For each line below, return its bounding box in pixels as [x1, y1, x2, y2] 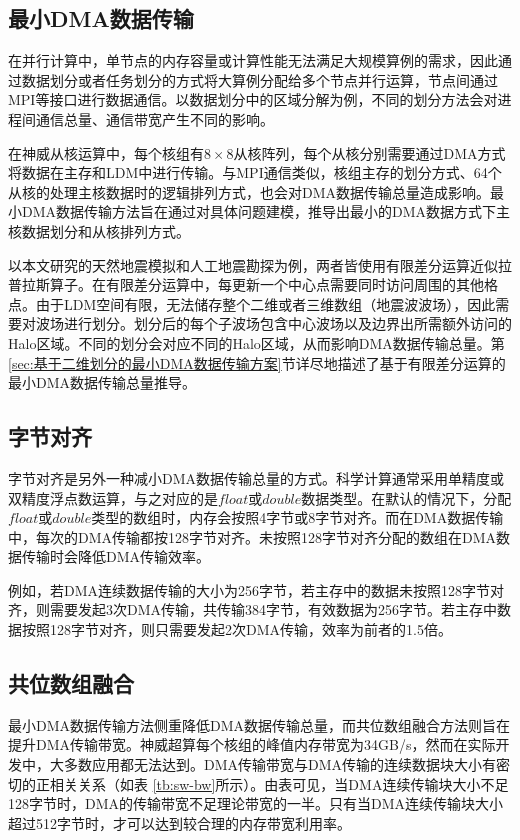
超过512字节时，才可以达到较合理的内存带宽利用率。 [8, 812, 351, 833]
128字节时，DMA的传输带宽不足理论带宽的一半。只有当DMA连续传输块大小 [8, 793, 504, 814]
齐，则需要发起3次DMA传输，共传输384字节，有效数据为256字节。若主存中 [8, 599, 498, 620]
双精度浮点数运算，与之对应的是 [8, 487, 218, 508]
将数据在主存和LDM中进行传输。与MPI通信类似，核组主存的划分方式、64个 [8, 162, 502, 183]
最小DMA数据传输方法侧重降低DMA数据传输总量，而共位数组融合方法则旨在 [8, 714, 511, 735]
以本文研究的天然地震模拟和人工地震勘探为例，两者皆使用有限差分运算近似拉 [8, 254, 512, 275]
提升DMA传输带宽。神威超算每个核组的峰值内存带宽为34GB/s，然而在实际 [8, 734, 496, 755]
